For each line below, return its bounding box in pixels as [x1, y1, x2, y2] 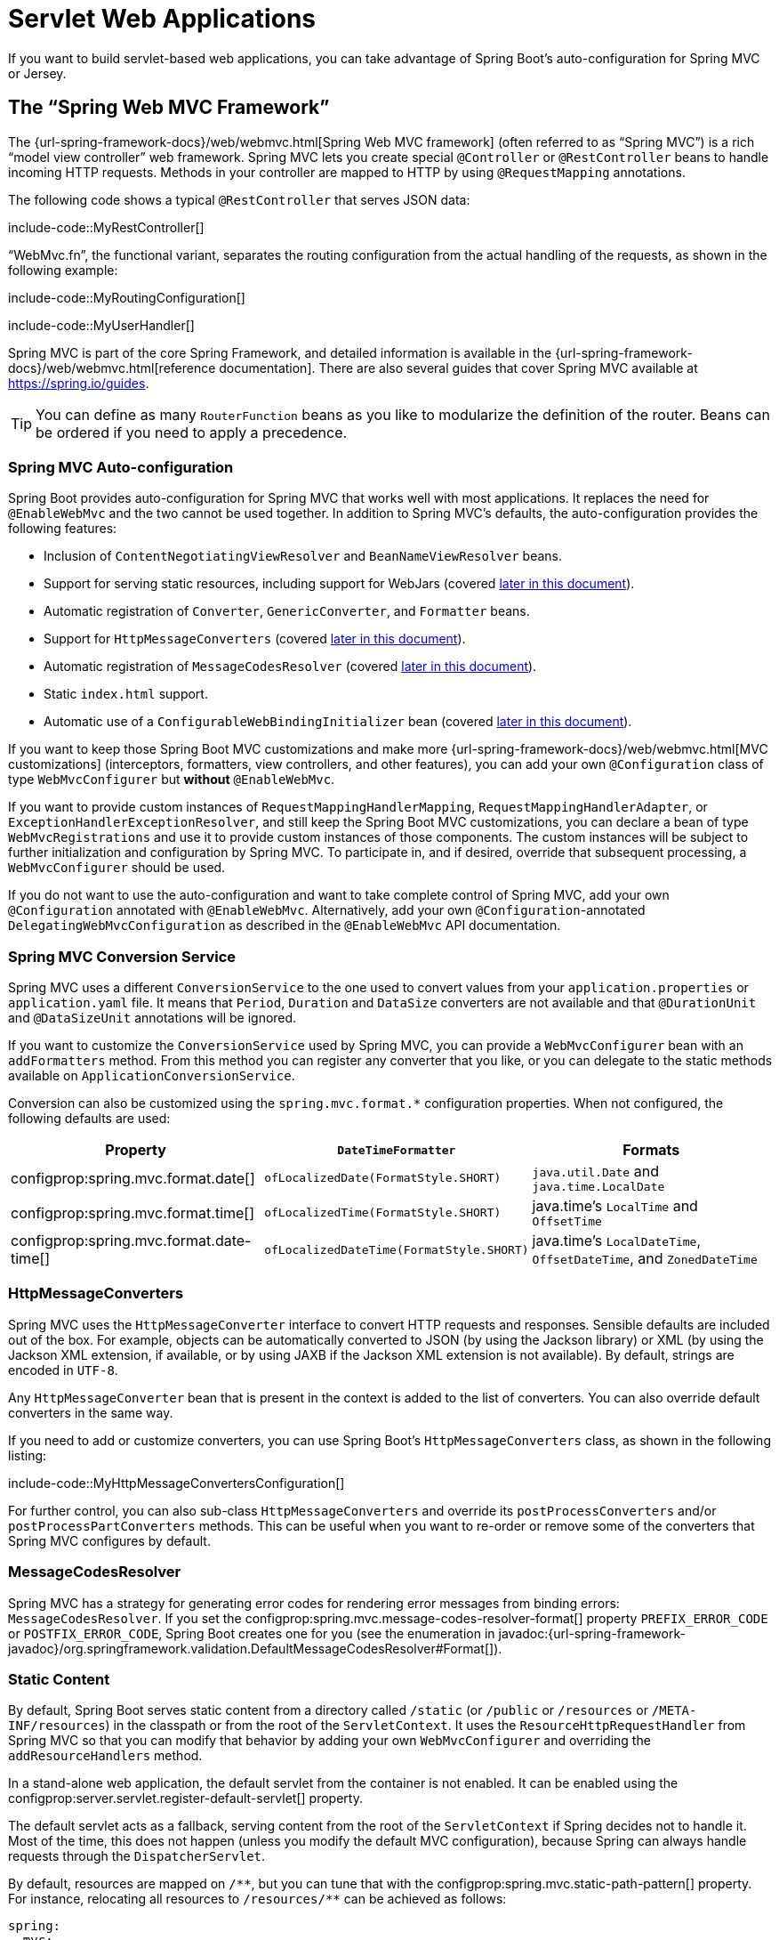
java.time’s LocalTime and [532, 1197, 698, 1216]
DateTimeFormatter [337, 1143, 456, 1157]
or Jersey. [8, 65, 67, 81]
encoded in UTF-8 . [8, 1362, 118, 1378]
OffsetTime [532, 1215, 602, 1229]
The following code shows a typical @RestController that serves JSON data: [8, 191, 470, 207]
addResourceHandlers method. [8, 1748, 203, 1764]
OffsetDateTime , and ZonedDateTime [532, 1249, 758, 1268]
